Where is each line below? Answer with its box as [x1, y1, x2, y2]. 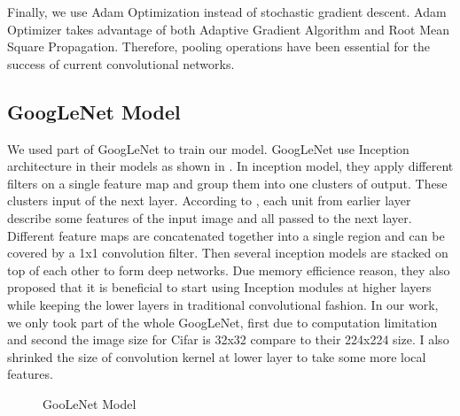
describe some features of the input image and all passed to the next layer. [7, 208, 412, 227]
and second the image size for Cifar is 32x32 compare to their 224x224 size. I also [7, 330, 449, 349]
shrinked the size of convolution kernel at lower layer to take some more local [7, 347, 426, 366]
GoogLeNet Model [7, 97, 181, 125]
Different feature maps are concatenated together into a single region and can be [7, 226, 445, 244]
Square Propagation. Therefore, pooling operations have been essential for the [7, 37, 431, 56]
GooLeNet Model [43, 394, 136, 412]
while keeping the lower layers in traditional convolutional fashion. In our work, [7, 295, 439, 313]
